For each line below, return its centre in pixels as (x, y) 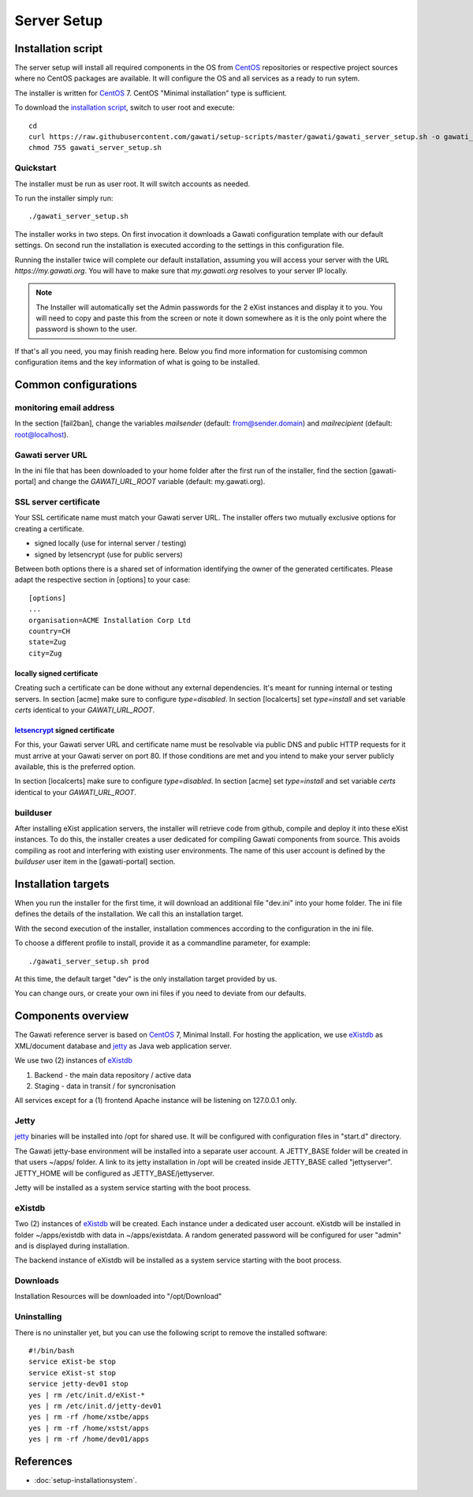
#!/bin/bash (52, 1351)
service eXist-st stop (73, 1373)
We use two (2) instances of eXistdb (74, 1060)
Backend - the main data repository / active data (113, 1075)
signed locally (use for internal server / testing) (110, 543)
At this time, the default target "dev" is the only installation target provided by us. (146, 979)
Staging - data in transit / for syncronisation (105, 1086)
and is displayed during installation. (72, 1246)
